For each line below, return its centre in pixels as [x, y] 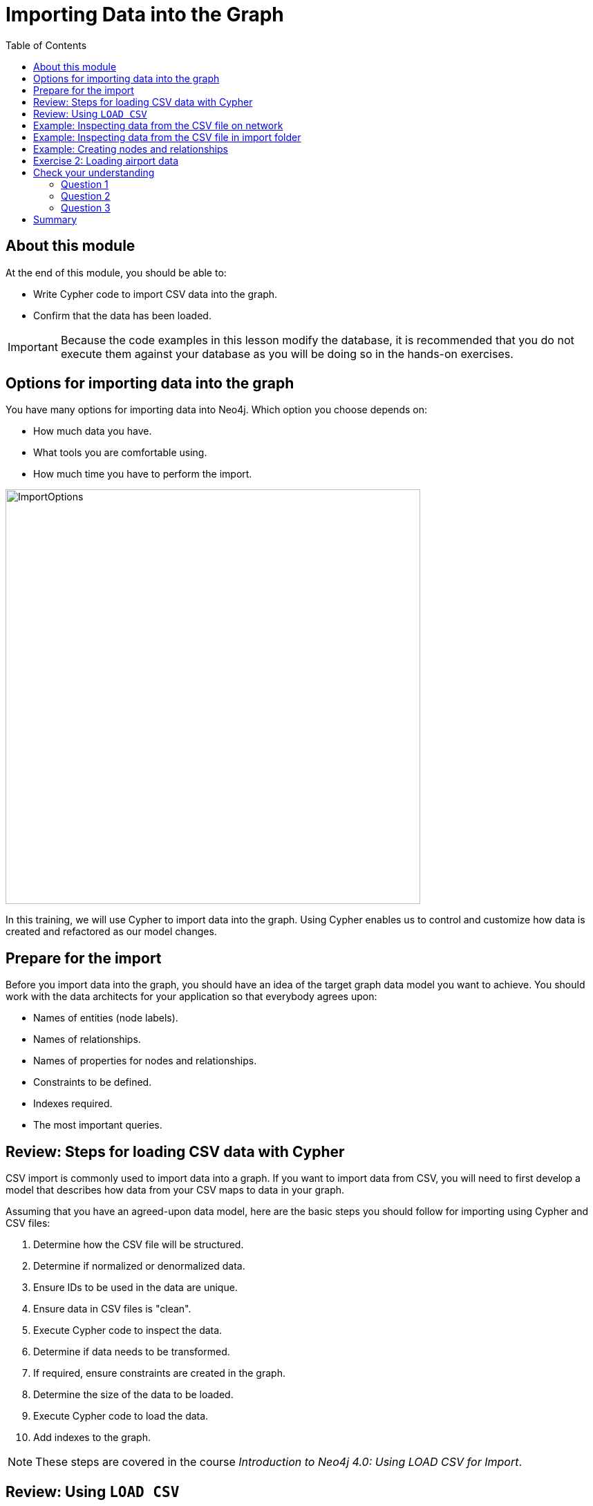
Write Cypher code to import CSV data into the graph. [156, 294]
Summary [55, 219]
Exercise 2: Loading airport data [106, 160]
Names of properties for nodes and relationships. [145, 1061]
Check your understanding [94, 172]
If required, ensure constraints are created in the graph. [159, 1373]
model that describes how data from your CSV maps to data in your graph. [175, 1190]
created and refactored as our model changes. [111, 932]
